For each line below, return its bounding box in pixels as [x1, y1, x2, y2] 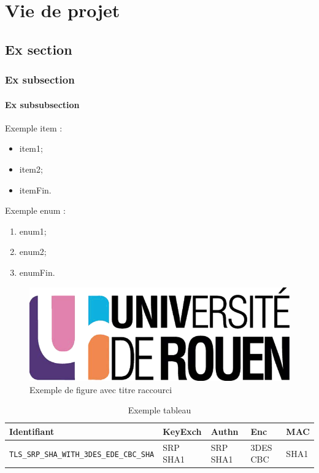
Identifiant [9, 424, 55, 437]
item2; [19, 162, 43, 175]
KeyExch [163, 424, 202, 437]
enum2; [19, 245, 47, 258]
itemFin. [19, 183, 52, 196]
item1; [19, 142, 43, 155]
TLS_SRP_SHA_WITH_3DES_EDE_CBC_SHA [9, 450, 155, 459]
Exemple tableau [128, 404, 191, 416]
